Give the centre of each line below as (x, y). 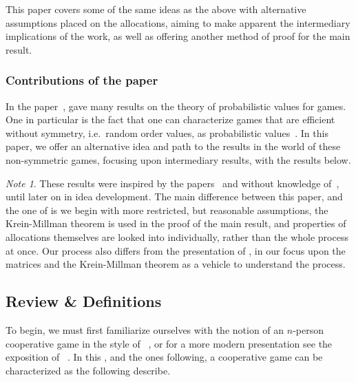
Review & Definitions (84, 301)
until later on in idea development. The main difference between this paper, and (174, 197)
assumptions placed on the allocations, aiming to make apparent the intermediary (178, 22)
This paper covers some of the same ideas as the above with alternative (156, 9)
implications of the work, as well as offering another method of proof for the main (178, 36)
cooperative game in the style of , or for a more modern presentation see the (169, 343)
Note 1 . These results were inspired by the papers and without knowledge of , (172, 183)
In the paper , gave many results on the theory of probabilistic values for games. (176, 106)
